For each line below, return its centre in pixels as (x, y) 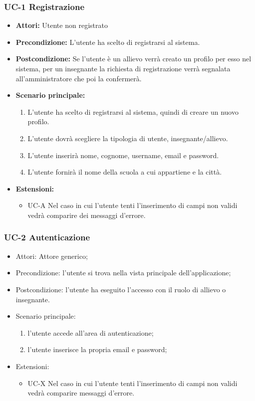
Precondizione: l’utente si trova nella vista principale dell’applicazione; (123, 273)
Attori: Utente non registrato (62, 25)
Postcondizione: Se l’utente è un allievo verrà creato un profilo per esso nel (133, 59)
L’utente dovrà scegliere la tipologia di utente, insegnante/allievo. (128, 138)
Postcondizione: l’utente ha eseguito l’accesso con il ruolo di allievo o (121, 289)
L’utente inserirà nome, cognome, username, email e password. (123, 155)
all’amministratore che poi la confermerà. (79, 78)
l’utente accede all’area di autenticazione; (91, 332)
